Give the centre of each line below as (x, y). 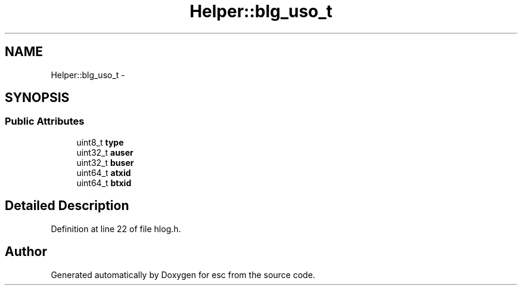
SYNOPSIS (37, 98)
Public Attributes (45, 121)
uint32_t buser (105, 162)
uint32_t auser (105, 152)
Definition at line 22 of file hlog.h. (116, 229)
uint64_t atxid (104, 172)
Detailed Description (67, 206)
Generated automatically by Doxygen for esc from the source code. (183, 274)
